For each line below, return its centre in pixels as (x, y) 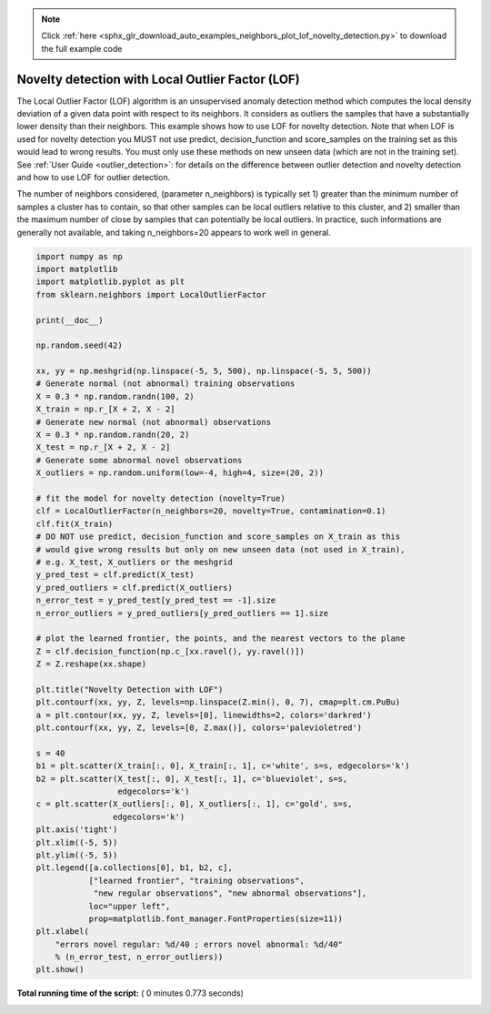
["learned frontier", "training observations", (196, 880)
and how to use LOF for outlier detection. (94, 177)
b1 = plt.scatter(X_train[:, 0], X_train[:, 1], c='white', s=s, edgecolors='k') (223, 766)
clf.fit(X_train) (75, 524)
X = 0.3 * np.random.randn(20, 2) (113, 435)
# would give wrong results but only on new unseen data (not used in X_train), (220, 549)
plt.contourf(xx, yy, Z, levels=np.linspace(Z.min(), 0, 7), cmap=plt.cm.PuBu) (218, 702)
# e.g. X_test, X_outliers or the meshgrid (135, 562)
